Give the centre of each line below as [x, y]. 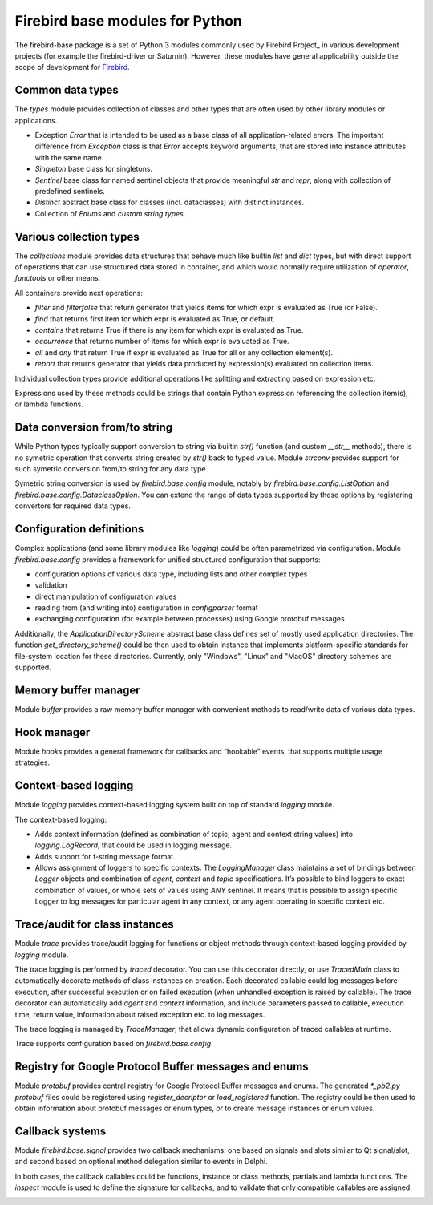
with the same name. [69, 157]
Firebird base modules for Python [128, 21]
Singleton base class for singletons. [93, 169]
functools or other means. [58, 278]
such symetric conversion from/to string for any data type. [111, 469]
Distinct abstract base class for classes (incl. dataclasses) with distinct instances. [170, 202]
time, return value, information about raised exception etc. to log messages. [140, 1014]
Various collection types [77, 237]
